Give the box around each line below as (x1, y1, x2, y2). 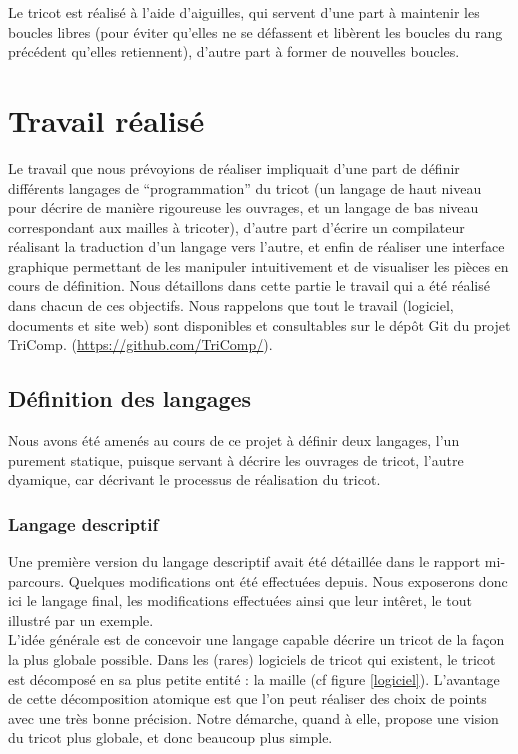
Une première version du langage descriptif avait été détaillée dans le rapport (8, 551, 481, 572)
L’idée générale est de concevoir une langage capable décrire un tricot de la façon (8, 629, 505, 650)
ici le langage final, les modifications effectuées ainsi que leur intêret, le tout (8, 590, 472, 611)
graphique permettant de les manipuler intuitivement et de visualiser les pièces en (8, 255, 509, 276)
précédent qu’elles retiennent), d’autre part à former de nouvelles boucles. (8, 41, 460, 62)
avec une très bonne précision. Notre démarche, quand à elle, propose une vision (8, 707, 499, 728)
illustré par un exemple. (8, 609, 154, 630)
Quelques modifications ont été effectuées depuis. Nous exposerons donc (68, 570, 508, 591)
